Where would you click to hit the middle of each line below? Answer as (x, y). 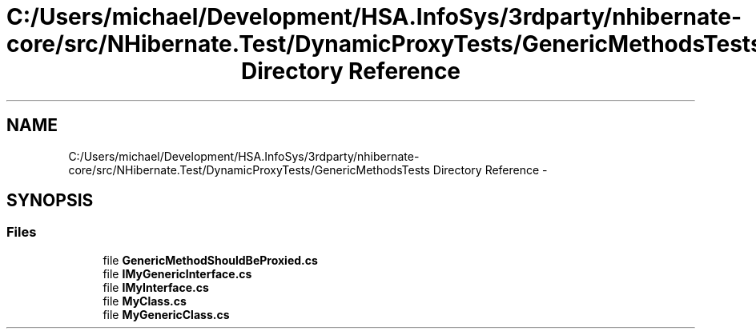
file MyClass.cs (145, 301)
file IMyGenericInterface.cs (177, 273)
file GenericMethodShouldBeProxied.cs (210, 260)
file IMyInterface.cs (156, 287)
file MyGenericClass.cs (166, 314)
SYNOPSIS (50, 201)
